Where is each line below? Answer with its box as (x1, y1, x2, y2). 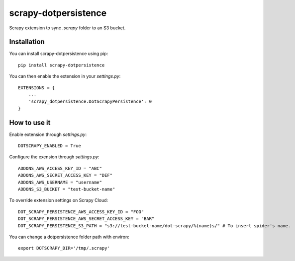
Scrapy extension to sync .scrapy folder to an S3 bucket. (9, 25, 126, 31)
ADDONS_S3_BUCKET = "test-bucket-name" (18, 187, 115, 192)
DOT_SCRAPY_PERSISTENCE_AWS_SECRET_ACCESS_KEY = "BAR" (18, 216, 155, 222)
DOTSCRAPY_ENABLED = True (18, 143, 82, 149)
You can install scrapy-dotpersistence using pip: (9, 51, 108, 57)
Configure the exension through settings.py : (9, 154, 99, 160)
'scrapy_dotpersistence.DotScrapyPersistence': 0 (28, 99, 152, 104)
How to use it (9, 118, 51, 127)
